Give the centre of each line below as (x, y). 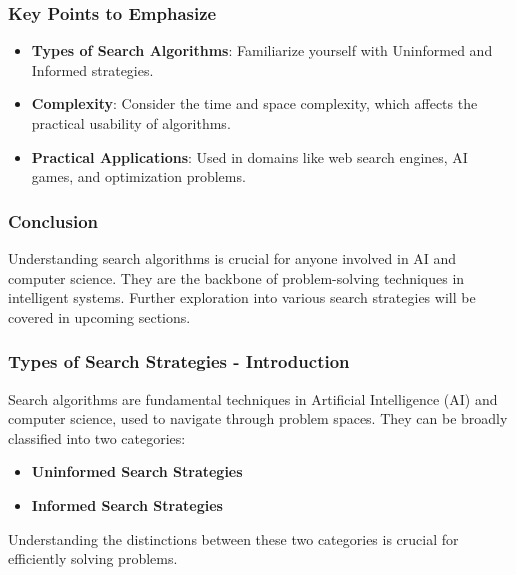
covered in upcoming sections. (99, 316)
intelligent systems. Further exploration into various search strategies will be (242, 297)
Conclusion (53, 220)
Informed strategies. (92, 69)
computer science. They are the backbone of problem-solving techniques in (236, 277)
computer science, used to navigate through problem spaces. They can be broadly (258, 418)
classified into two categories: (97, 437)
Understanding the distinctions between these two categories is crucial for (233, 538)
